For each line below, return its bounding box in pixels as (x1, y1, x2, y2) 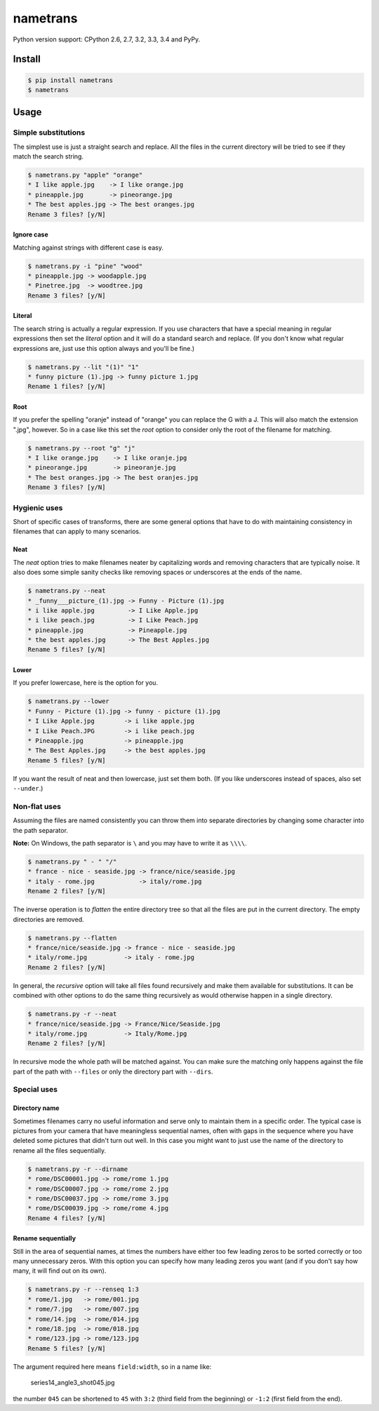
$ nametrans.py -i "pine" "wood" (27, 262, 143, 270)
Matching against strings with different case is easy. (13, 243, 164, 252)
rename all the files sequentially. (13, 1146, 107, 1154)
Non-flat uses (13, 801, 61, 811)
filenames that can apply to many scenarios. (13, 527, 141, 536)
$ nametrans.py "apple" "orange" (27, 171, 143, 179)
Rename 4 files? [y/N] (27, 1214, 106, 1222)
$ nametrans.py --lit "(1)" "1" (27, 363, 140, 371)
